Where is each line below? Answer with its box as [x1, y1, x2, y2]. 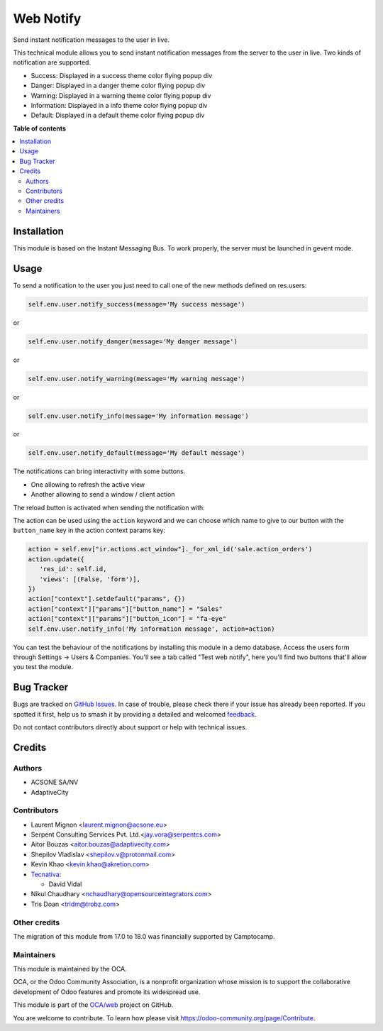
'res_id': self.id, [39, 565, 107, 573]
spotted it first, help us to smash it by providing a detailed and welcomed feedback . [13, 710, 257, 718]
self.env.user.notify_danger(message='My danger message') [28, 337, 238, 346]
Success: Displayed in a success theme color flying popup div [30, 71, 213, 79]
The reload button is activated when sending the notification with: [13, 503, 205, 512]
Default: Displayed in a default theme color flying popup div [30, 111, 205, 120]
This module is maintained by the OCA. [13, 965, 127, 974]
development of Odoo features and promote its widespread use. [13, 987, 201, 996]
